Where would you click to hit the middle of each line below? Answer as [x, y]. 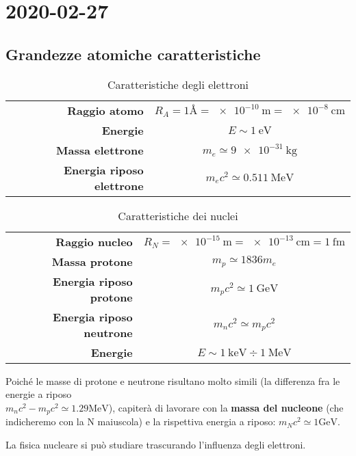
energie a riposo [39, 394]
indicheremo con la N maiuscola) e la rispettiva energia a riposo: [141, 421]
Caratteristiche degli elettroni [178, 84]
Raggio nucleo [94, 241]
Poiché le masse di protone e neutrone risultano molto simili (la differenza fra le [173, 380]
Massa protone [92, 261]
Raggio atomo [105, 110]
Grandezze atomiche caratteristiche [133, 54]
